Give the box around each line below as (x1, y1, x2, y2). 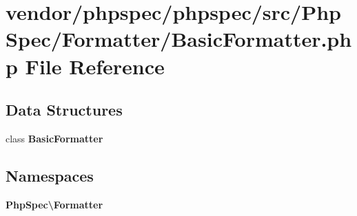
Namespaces (6, 164, 94, 186)
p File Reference (6, 52, 165, 80)
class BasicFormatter (6, 131, 103, 145)
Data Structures (6, 99, 123, 120)
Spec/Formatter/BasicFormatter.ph (6, 25, 352, 53)
